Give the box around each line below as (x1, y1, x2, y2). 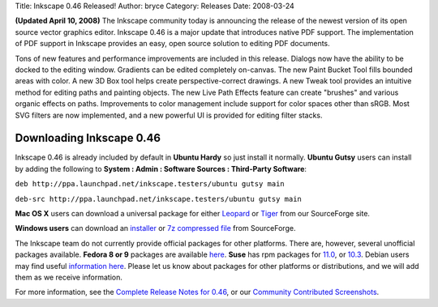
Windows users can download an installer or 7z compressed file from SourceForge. (15, 224, 296, 233)
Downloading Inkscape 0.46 (15, 131, 161, 145)
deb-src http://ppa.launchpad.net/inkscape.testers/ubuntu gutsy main (15, 194, 302, 203)
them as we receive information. (15, 272, 123, 282)
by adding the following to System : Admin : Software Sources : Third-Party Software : (15, 164, 307, 173)
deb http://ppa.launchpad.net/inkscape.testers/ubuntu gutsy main (15, 179, 286, 189)
